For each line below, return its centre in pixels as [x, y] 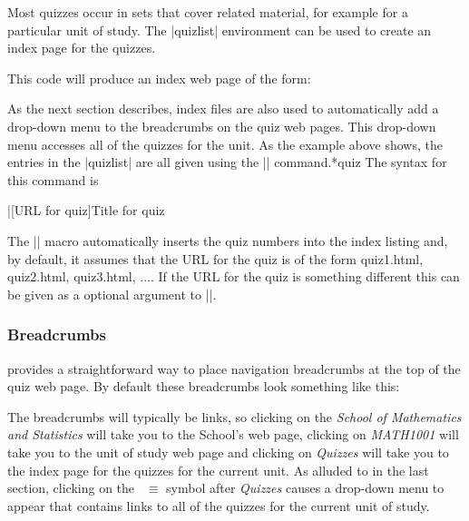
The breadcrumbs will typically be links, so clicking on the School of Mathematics [234, 416]
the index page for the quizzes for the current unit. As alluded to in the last [218, 470]
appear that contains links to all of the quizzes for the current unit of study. [219, 505]
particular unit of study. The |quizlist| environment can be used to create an [220, 29]
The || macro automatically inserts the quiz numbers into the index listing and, [228, 240]
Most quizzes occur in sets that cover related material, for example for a [208, 12]
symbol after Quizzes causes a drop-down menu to [305, 488]
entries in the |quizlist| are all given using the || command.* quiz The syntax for [227, 162]
